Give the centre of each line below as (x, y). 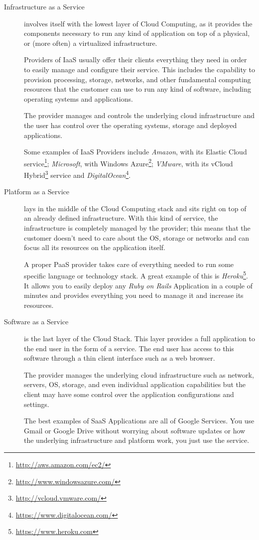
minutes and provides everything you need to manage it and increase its (134, 295)
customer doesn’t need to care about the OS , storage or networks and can (136, 237)
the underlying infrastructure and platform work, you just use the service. (137, 440)
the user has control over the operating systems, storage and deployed (130, 125)
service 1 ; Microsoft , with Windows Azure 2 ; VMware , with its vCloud (129, 162)
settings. (37, 404)
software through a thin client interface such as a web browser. (120, 358)
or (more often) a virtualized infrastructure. (91, 43)
